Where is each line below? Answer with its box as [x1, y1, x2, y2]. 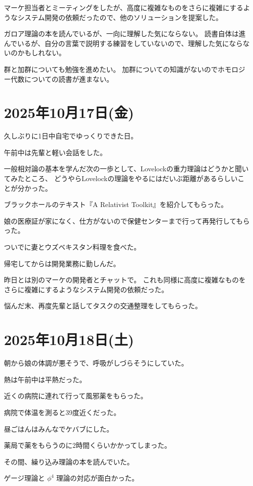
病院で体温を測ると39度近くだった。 [4, 407, 120, 417]
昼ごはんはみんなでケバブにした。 [4, 423, 114, 434]
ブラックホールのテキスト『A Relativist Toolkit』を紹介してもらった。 [4, 199, 228, 209]
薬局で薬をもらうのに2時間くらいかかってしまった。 [4, 440, 171, 450]
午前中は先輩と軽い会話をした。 [4, 147, 107, 157]
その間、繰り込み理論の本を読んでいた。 [4, 456, 134, 466]
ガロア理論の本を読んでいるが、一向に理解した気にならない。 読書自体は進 [4, 28, 246, 39]
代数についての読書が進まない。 [10, 73, 114, 84]
